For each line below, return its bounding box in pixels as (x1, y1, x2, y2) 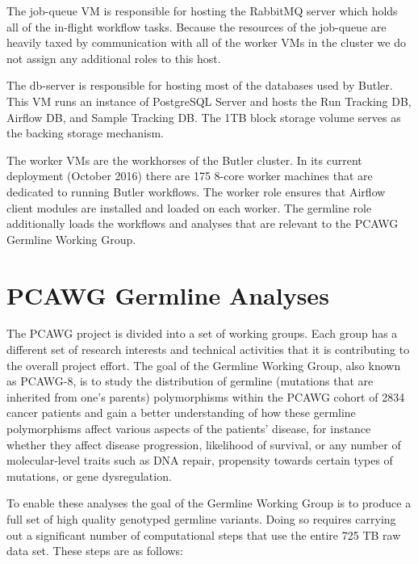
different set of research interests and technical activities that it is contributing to (6, 341, 410, 358)
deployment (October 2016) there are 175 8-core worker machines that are (6, 167, 373, 184)
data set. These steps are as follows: (6, 542, 184, 559)
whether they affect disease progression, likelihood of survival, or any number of (6, 436, 401, 452)
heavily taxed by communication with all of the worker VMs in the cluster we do (6, 34, 406, 51)
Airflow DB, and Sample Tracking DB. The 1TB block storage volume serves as (6, 108, 401, 125)
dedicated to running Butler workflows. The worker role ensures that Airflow (6, 183, 386, 200)
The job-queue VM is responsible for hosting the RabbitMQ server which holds (6, 2, 398, 19)
